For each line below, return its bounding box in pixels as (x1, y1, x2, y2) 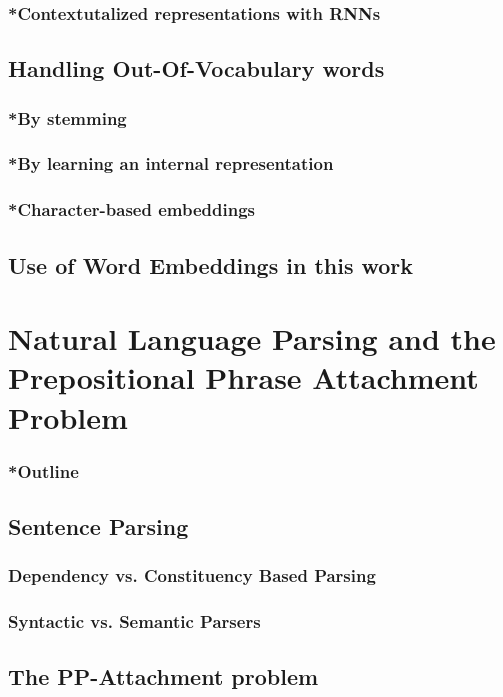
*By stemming (8, 105, 127, 130)
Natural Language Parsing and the (8, 318, 496, 359)
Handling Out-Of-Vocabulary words (8, 53, 385, 84)
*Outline (8, 458, 79, 483)
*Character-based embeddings (8, 197, 255, 222)
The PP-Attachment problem (8, 661, 319, 692)
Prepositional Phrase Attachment (8, 357, 479, 398)
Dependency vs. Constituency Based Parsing (8, 563, 376, 588)
